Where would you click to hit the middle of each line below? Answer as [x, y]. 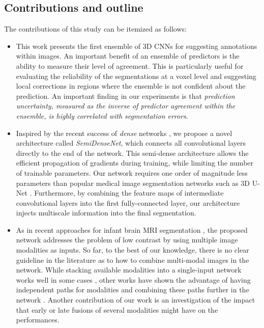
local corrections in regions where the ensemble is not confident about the [131, 86]
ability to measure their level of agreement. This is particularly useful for [130, 65]
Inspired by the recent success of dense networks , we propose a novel [124, 133]
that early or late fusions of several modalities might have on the [117, 309]
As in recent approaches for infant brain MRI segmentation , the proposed [132, 229]
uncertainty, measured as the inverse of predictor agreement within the [126, 106]
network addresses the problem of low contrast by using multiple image [127, 240]
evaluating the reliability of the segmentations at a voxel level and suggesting [136, 76]
